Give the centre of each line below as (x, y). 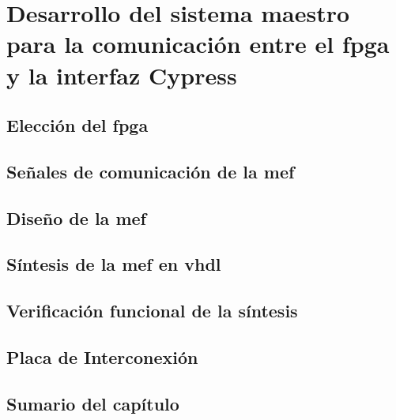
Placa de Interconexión (102, 357)
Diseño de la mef (76, 217)
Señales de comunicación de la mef (151, 171)
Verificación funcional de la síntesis (152, 311)
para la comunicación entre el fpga (198, 44)
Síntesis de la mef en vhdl (114, 264)
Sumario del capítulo (93, 403)
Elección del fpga (77, 125)
